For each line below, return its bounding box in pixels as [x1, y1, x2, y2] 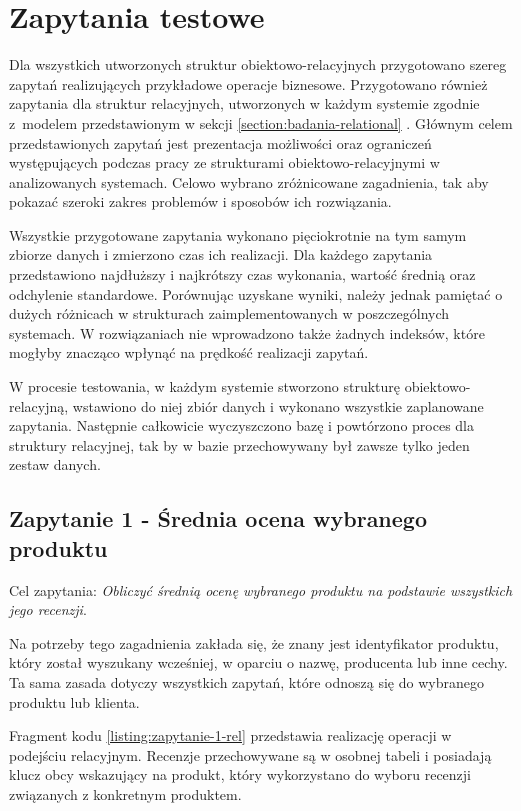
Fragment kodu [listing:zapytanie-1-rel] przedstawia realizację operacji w [9, 725, 452, 746]
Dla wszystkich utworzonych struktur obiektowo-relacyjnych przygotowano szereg [9, 54, 507, 75]
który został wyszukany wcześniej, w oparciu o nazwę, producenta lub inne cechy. [9, 652, 508, 673]
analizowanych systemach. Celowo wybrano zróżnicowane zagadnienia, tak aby [9, 171, 489, 192]
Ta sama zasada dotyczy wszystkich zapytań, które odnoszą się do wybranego [9, 671, 484, 692]
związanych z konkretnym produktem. [9, 783, 242, 804]
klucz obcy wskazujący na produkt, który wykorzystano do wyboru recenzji [9, 764, 471, 785]
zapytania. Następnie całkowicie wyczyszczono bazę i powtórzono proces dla [9, 415, 475, 436]
